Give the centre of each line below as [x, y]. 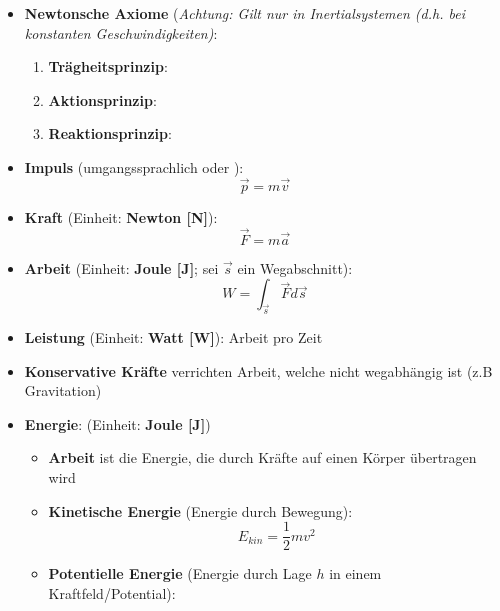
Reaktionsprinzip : [110, 133]
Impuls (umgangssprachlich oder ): [134, 166]
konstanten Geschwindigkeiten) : [121, 32]
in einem [355, 573]
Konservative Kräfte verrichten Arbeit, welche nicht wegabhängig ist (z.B [258, 370]
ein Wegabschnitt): [295, 267]
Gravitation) [63, 390]
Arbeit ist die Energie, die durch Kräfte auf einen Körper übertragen [262, 457]
